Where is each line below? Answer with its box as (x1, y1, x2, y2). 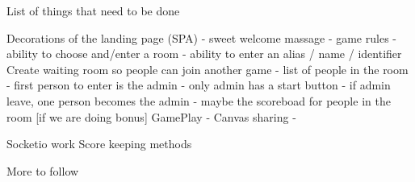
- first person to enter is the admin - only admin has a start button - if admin (6, 77, 391, 93)
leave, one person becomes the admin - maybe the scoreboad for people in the (6, 92, 391, 109)
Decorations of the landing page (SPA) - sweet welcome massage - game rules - (6, 29, 396, 46)
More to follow (6, 162, 79, 179)
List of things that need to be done (6, 2, 180, 19)
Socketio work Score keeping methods (6, 135, 192, 152)
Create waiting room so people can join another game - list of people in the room (6, 60, 409, 77)
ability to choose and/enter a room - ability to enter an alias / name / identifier (6, 45, 402, 62)
